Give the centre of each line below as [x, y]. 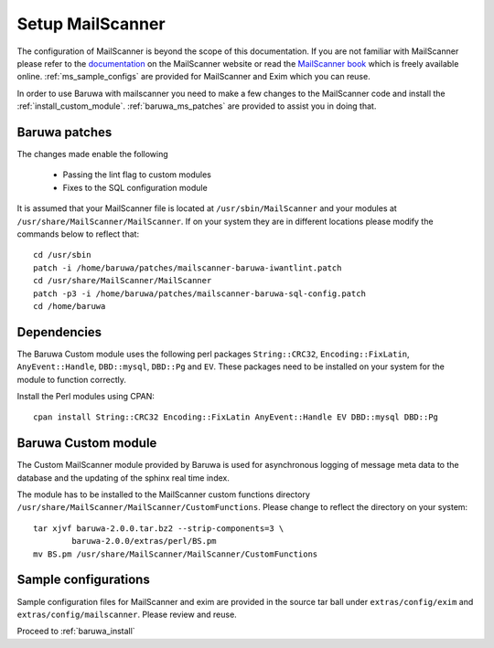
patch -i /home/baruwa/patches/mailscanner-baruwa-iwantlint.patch [188, 268]
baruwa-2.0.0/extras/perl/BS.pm [144, 541]
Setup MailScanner [91, 24]
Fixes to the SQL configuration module [135, 187]
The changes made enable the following [92, 154]
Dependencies [59, 332]
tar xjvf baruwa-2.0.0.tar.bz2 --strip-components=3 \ [159, 528]
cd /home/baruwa [70, 306]
